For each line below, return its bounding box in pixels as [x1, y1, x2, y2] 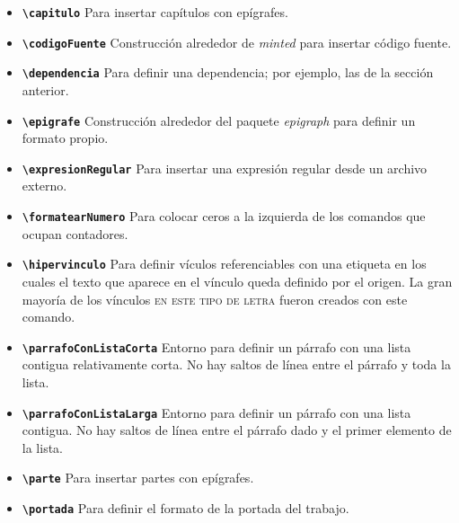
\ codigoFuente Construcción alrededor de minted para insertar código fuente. [22, 32, 452, 51]
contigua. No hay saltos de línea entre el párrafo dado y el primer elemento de [22, 421, 452, 439]
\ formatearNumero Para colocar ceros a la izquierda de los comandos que [22, 207, 426, 226]
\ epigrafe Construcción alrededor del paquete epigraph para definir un [22, 111, 416, 129]
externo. [22, 176, 67, 195]
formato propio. [22, 129, 109, 147]
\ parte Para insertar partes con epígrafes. [22, 468, 254, 487]
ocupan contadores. [22, 224, 128, 243]
